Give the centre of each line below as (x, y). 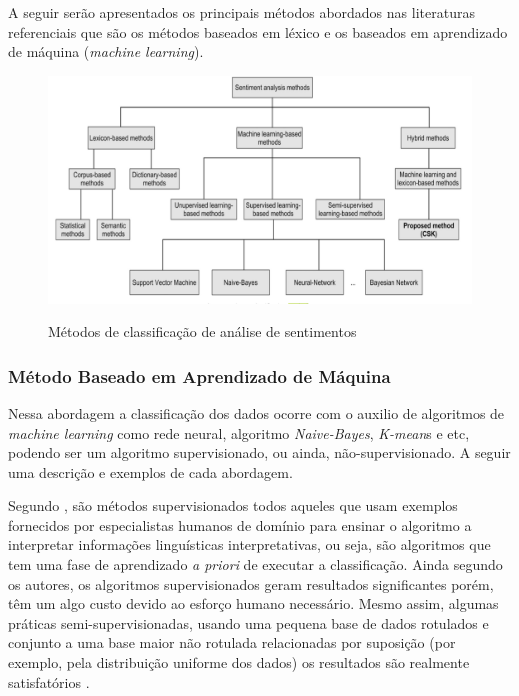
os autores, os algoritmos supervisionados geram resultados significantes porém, (251, 583)
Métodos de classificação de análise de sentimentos (202, 331)
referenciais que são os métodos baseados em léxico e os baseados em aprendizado (258, 31)
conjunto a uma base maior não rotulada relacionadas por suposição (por (232, 642)
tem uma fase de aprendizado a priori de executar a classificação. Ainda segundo (255, 564)
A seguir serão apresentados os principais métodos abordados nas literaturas (241, 12)
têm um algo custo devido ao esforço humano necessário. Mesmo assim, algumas (253, 603)
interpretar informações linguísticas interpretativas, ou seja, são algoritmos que (249, 544)
